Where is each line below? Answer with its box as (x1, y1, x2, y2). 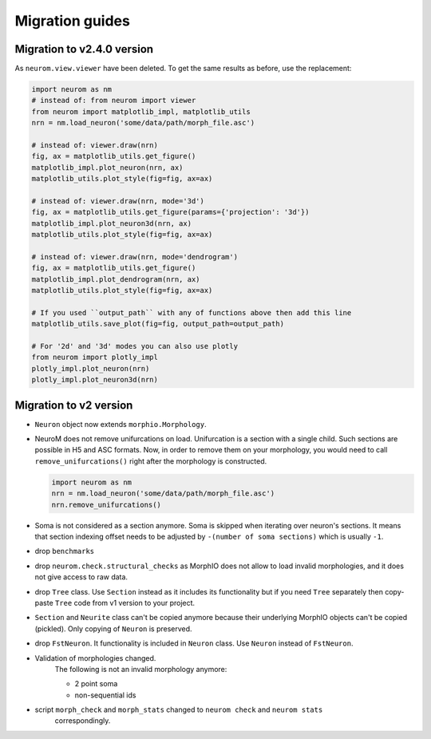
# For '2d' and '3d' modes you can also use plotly (31, 342, 239, 351)
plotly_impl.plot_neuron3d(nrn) (31, 375, 159, 385)
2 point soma (74, 679, 118, 689)
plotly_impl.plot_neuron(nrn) (31, 364, 150, 373)
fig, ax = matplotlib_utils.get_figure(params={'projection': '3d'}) (31, 207, 310, 217)
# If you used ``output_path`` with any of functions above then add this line (31, 308, 352, 317)
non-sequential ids (74, 690, 136, 700)
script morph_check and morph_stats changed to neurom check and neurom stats (34, 705, 323, 714)
